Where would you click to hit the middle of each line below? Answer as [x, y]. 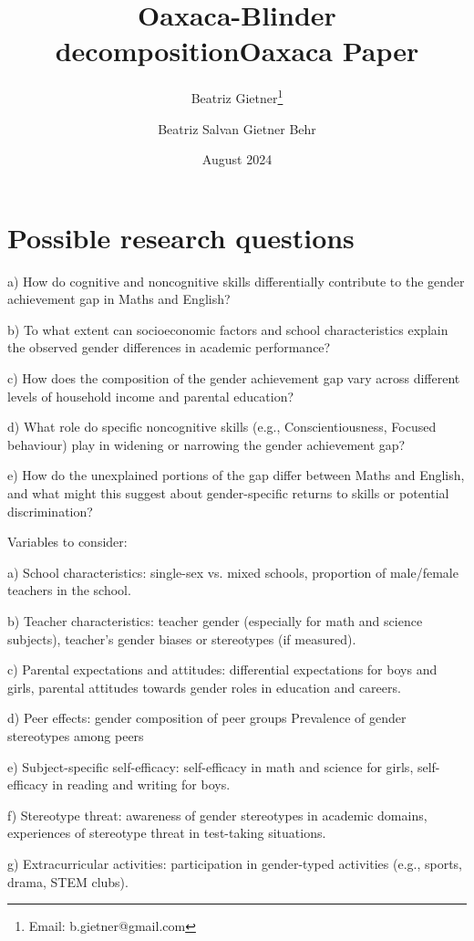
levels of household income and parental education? [151, 396]
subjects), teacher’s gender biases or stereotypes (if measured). [182, 638]
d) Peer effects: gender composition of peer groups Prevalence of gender [207, 718]
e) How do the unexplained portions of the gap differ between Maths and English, [236, 475]
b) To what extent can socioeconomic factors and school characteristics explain [228, 329]
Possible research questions [181, 237]
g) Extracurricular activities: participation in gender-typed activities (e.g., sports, [235, 863]
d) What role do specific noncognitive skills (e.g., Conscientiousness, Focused [222, 427]
